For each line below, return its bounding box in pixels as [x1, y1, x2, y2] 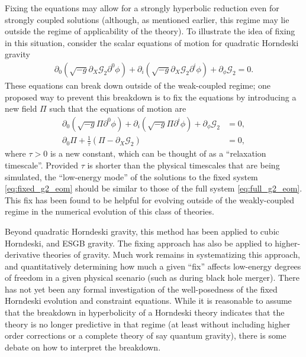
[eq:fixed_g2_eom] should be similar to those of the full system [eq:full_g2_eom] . [5, 182, 302, 194]
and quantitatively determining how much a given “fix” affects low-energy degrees [5, 259, 301, 272]
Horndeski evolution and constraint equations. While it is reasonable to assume [5, 294, 292, 307]
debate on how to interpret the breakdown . [5, 340, 161, 353]
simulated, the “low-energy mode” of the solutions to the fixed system [5, 170, 258, 183]
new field [5, 102, 37, 115]
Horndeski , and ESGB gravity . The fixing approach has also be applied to [5, 236, 272, 249]
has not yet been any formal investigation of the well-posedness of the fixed [5, 283, 278, 295]
